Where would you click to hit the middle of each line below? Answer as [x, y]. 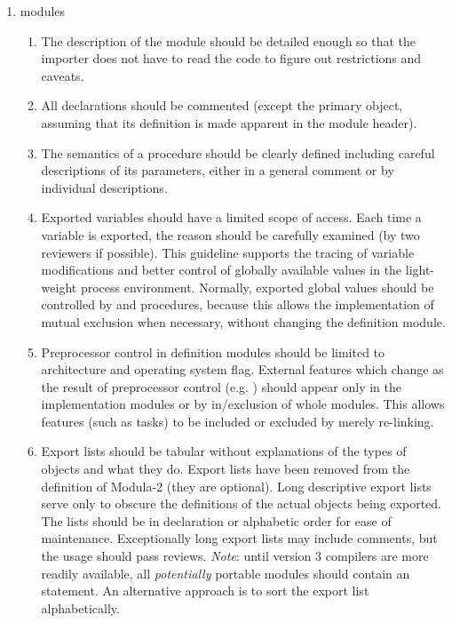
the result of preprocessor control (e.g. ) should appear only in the [221, 386]
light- [420, 270]
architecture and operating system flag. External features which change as [242, 369]
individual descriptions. [104, 187]
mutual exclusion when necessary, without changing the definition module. [243, 321]
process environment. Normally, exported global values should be [257, 287]
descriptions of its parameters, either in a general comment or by [218, 170]
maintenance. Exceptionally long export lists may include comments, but [239, 538]
